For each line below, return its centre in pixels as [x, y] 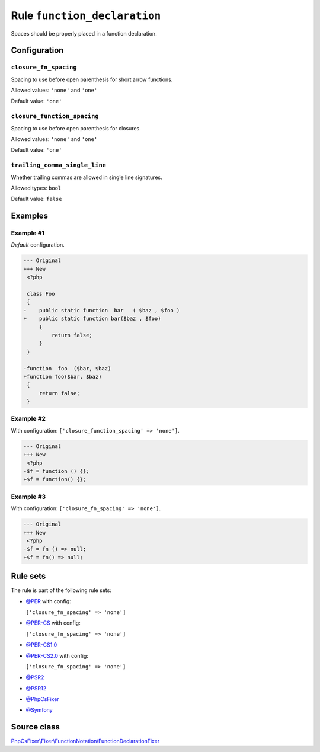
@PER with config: [48, 601]
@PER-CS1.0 [41, 645]
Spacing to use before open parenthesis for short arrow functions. [92, 79]
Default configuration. [38, 245]
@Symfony [39, 710]
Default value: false [36, 199]
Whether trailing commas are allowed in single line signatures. [87, 177]
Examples [30, 216]
